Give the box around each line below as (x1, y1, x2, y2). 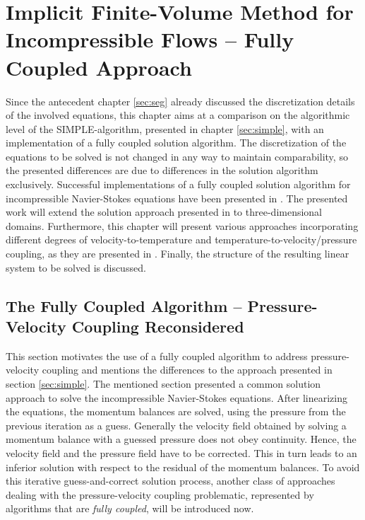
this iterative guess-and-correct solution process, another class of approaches (6, 473, 335, 488)
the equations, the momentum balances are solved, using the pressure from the (6, 404, 346, 419)
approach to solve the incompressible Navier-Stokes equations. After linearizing (6, 390, 347, 405)
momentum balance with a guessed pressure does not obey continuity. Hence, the (6, 432, 357, 446)
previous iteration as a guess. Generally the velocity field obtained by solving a (6, 417, 347, 432)
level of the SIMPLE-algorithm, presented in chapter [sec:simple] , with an (6, 121, 324, 136)
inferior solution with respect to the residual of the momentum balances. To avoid (6, 459, 360, 474)
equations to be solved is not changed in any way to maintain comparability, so (6, 149, 348, 163)
